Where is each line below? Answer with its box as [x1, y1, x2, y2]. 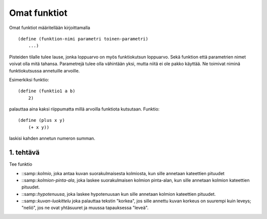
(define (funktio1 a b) [18, 88, 76, 94]
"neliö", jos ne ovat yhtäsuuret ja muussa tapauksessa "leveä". [21, 205, 149, 211]
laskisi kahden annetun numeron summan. [9, 136, 95, 142]
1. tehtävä [9, 148, 40, 157]
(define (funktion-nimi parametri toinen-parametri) [18, 36, 148, 41]
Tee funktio [9, 161, 32, 167]
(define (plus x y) [18, 117, 65, 123]
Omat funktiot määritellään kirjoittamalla [9, 25, 90, 31]
